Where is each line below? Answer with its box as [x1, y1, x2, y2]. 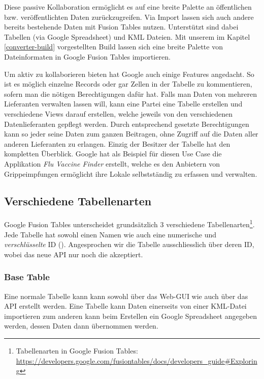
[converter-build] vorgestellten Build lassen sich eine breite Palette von [4, 41, 223, 52]
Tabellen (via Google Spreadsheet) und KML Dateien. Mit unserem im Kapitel [4, 31, 250, 42]
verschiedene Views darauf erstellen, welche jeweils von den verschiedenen [4, 108, 233, 119]
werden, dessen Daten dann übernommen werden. [4, 320, 158, 331]
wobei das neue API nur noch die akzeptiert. [4, 249, 143, 259]
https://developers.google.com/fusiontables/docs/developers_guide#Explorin [16, 355, 257, 366]
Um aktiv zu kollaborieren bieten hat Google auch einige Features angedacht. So [4, 68, 254, 79]
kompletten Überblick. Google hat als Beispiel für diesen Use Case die [4, 148, 222, 159]
